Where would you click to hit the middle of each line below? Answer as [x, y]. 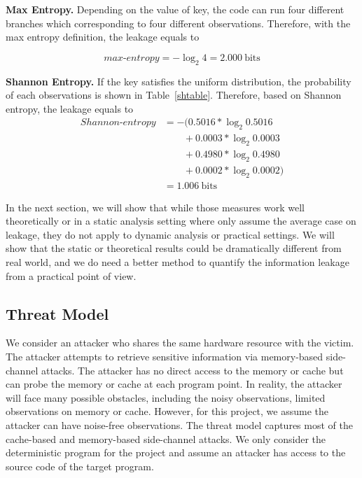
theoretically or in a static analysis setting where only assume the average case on [181, 221]
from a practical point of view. [71, 275]
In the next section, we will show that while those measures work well [155, 207]
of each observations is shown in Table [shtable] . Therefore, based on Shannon [174, 95]
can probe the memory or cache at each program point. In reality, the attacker [174, 384]
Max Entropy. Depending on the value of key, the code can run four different [175, 9]
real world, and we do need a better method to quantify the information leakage [177, 262]
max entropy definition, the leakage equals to [103, 37]
